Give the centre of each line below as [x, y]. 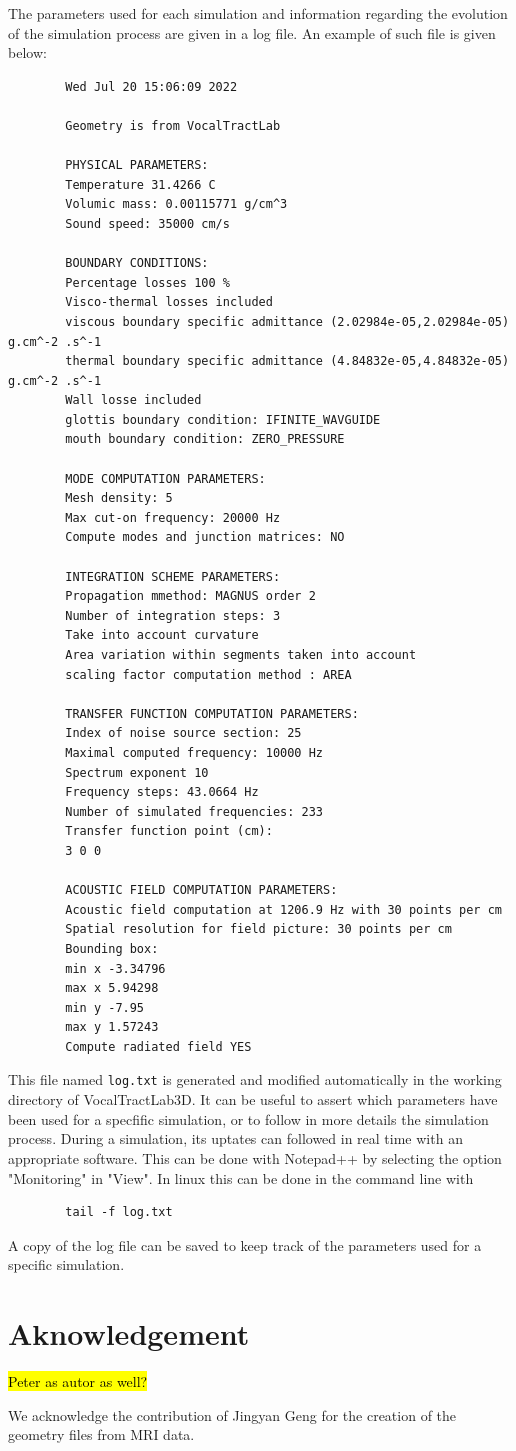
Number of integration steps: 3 [173, 615]
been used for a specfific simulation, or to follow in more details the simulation [248, 1118]
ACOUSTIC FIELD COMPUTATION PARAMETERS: [201, 890]
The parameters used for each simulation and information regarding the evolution [258, 13]
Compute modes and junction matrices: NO [205, 537]
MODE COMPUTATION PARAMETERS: [165, 478]
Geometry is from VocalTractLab [173, 125]
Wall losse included [133, 400]
